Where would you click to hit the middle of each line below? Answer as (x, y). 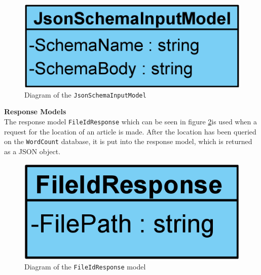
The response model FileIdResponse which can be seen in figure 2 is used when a (130, 121)
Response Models (35, 111)
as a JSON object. (32, 151)
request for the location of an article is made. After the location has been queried (130, 131)
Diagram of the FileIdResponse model (85, 267)
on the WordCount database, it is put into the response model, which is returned (128, 141)
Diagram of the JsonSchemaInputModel (85, 94)
